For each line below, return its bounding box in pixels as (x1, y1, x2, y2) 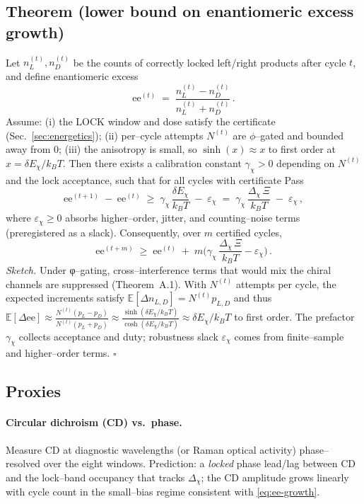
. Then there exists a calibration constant (62, 155, 242, 170)
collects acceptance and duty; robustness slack (18, 328, 218, 343)
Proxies (6, 380, 61, 402)
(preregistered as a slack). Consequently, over (6, 224, 201, 239)
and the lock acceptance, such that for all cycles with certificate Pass (6, 172, 304, 187)
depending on (276, 155, 335, 170)
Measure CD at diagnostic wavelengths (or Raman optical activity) (6, 442, 296, 457)
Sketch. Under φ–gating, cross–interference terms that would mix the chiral (6, 263, 331, 277)
